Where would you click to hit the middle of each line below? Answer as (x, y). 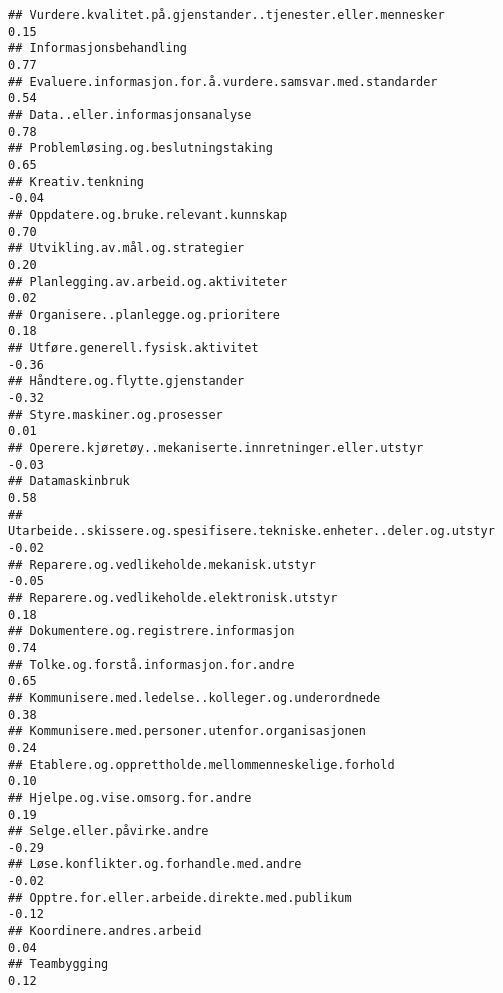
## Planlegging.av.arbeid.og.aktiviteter (148, 281)
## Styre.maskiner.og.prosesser (115, 414)
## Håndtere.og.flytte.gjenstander (126, 381)
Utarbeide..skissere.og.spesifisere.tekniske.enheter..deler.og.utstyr (251, 531)
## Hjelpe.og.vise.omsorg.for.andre (130, 797)
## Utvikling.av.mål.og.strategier (126, 248)
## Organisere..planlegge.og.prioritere (144, 314)
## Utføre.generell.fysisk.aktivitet (133, 348)
